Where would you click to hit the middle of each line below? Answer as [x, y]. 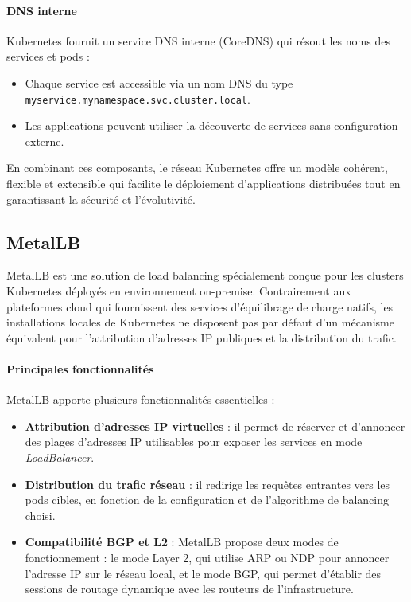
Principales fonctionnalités [80, 368]
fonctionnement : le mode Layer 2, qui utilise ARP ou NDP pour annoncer [207, 557]
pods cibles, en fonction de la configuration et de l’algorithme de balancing [207, 500]
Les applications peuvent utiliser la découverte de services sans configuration [211, 125]
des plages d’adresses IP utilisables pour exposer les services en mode [194, 442]
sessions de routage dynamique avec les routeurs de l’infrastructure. [189, 589]
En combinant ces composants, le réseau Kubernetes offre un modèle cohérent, [197, 168]
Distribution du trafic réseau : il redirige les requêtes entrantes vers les [207, 484]
